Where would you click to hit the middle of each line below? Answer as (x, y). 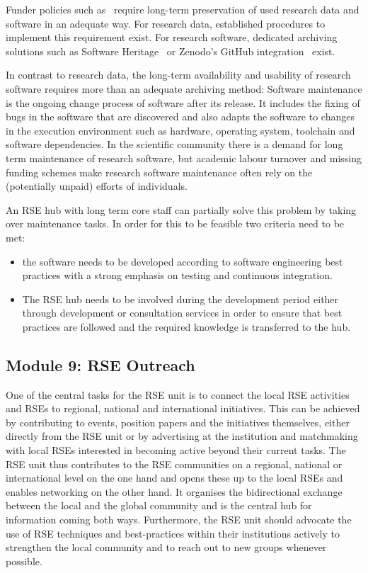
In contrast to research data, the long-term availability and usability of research (178, 75)
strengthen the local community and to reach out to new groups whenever (166, 547)
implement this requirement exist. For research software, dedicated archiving (172, 37)
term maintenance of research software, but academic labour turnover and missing (184, 158)
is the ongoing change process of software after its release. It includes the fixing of (183, 102)
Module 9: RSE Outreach (100, 364)
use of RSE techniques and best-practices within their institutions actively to (173, 533)
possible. (24, 561)
